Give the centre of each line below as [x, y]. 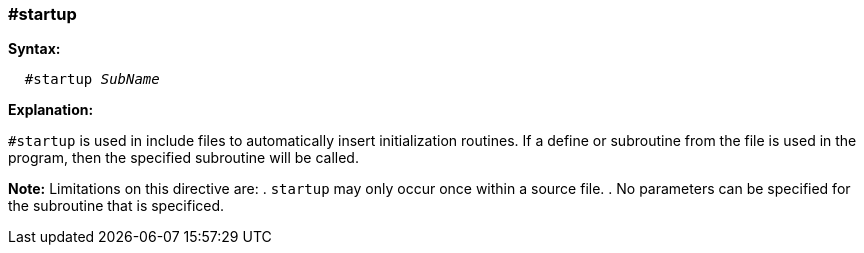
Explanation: [51, 110]
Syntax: [34, 49]
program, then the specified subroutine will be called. [183, 158]
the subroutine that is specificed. [116, 206]
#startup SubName [92, 79]
